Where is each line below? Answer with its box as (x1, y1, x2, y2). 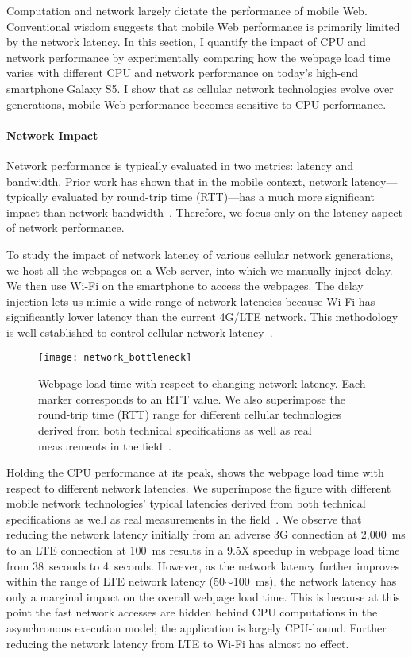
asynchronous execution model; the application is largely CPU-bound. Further (6, 620, 387, 636)
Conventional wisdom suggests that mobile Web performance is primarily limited (6, 17, 400, 34)
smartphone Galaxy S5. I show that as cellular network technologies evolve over (6, 79, 394, 96)
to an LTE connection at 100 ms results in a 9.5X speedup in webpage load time (6, 542, 400, 558)
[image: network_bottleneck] (38, 352, 192, 364)
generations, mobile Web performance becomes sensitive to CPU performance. (6, 95, 387, 112)
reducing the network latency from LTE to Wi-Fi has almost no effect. (6, 635, 349, 651)
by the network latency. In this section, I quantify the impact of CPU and (6, 33, 366, 50)
